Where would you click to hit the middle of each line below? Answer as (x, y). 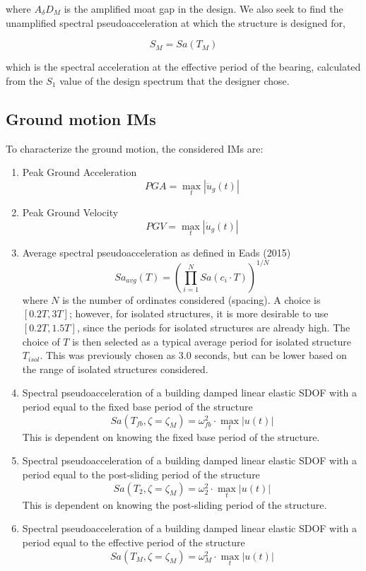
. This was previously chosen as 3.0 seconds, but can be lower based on (193, 355)
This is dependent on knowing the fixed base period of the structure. (171, 436)
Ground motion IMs (81, 118)
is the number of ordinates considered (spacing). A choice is (191, 299)
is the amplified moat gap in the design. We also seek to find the (203, 8)
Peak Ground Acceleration (79, 172)
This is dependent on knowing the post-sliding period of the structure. (175, 504)
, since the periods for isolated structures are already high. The (213, 328)
